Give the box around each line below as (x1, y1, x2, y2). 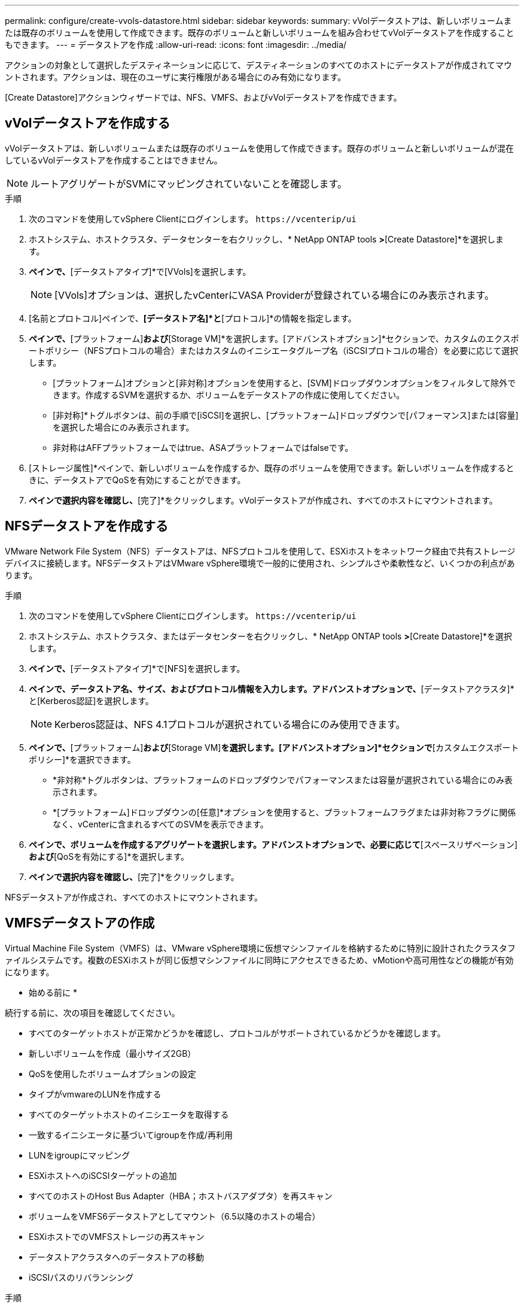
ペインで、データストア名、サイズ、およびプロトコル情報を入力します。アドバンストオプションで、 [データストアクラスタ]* (29, 683, 514, 694)
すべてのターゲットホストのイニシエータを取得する (29, 1109, 229, 1120)
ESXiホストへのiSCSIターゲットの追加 (29, 1170, 177, 1181)
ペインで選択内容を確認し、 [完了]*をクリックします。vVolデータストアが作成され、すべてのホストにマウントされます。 (29, 495, 498, 505)
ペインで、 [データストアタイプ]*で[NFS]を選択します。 (29, 663, 245, 674)
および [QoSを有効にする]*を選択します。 (29, 851, 190, 862)
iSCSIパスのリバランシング (29, 1272, 134, 1282)
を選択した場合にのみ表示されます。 (53, 421, 194, 432)
